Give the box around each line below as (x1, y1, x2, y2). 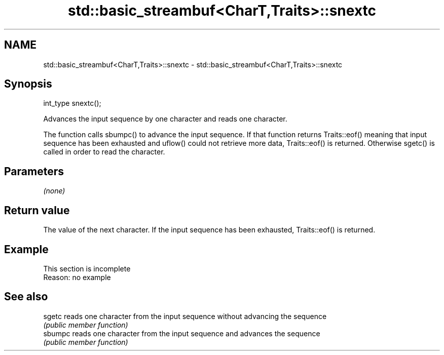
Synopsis (4, 77, 52, 91)
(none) (43, 186, 65, 195)
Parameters (4, 165, 64, 178)
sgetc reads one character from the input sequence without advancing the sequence (43, 311, 327, 321)
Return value (4, 204, 70, 217)
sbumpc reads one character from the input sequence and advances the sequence (43, 329, 320, 338)
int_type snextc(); (43, 99, 101, 108)
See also (4, 290, 48, 303)
